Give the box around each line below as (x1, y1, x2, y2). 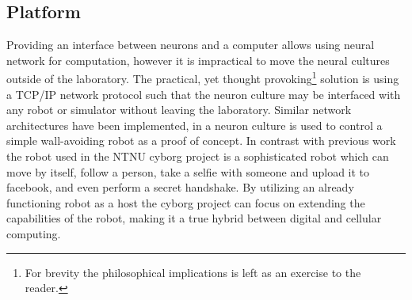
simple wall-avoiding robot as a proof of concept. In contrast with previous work (6, 132, 396, 149)
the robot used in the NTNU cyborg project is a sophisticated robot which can (6, 148, 389, 165)
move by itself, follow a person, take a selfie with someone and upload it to (6, 163, 370, 180)
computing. (6, 225, 61, 241)
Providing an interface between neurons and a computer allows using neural (6, 36, 375, 53)
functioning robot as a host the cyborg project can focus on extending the (6, 194, 365, 211)
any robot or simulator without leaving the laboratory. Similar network (6, 101, 352, 118)
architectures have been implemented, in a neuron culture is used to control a (6, 116, 383, 133)
